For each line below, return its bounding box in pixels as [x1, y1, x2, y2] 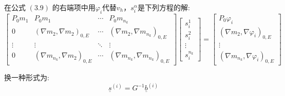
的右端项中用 [52, 2, 96, 12]
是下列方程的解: [137, 2, 190, 12]
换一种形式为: [4, 72, 49, 83]
